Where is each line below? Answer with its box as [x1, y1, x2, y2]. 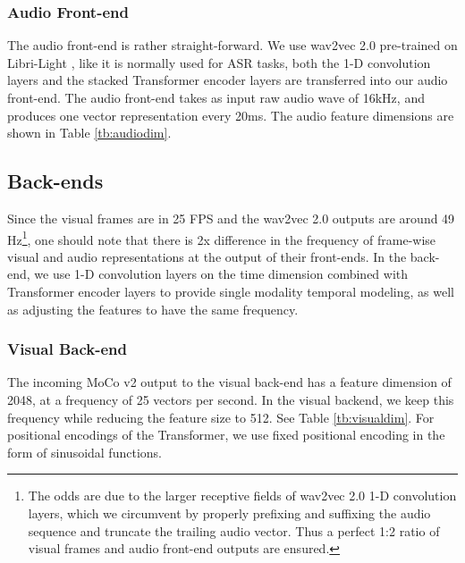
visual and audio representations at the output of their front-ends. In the [7, 247, 407, 265]
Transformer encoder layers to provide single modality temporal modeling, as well [7, 282, 454, 301]
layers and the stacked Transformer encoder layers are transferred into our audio [7, 71, 448, 89]
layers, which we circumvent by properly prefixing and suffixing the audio [28, 503, 431, 522]
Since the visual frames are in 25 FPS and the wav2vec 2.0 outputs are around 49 [7, 208, 455, 227]
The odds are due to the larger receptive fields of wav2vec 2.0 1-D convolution [28, 486, 457, 505]
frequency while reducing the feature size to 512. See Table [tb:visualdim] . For [7, 408, 435, 426]
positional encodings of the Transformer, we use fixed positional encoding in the [7, 425, 445, 444]
